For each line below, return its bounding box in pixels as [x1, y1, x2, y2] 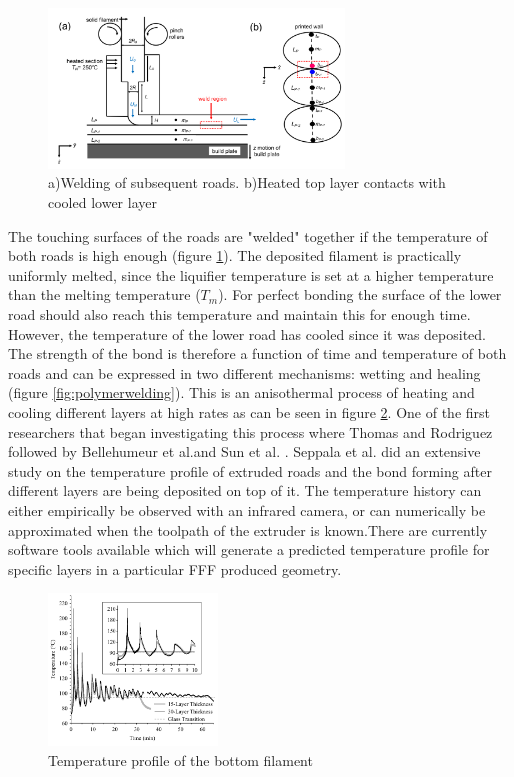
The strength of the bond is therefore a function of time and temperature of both [8, 343, 507, 364]
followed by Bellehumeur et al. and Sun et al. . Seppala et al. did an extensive [8, 441, 481, 462]
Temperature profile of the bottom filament [48, 749, 313, 770]
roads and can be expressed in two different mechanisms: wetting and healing [8, 362, 481, 383]
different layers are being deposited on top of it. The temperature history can [8, 480, 482, 501]
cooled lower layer [48, 192, 157, 213]
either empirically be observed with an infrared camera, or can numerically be [8, 499, 486, 520]
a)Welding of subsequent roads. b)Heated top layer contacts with [48, 172, 446, 193]
